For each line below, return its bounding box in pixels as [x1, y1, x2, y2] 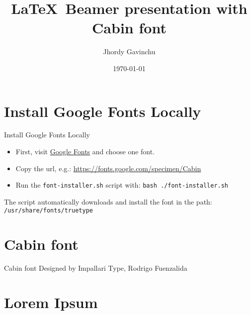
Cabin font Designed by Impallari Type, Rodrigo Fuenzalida [4, 263, 187, 273]
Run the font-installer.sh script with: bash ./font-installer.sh [15, 180, 229, 190]
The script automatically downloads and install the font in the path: [4, 196, 212, 207]
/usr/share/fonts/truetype [4, 207, 93, 214]
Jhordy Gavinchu [103, 46, 156, 57]
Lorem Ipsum [4, 292, 98, 313]
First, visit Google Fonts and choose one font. [15, 146, 155, 157]
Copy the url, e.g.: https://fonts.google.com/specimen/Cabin [15, 163, 201, 173]
